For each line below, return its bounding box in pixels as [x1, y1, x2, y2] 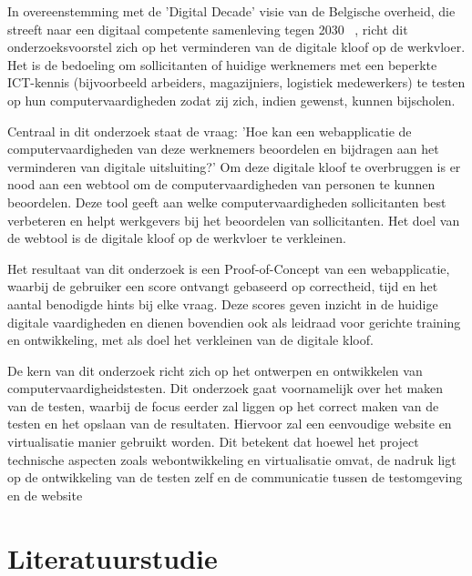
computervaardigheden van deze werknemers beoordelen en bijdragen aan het [7, 139, 439, 158]
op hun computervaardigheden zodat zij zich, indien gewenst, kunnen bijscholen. [7, 90, 456, 109]
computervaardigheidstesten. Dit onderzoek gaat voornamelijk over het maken [7, 379, 444, 398]
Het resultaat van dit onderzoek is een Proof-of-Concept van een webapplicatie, [7, 258, 450, 278]
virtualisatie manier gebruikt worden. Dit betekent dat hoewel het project [7, 432, 419, 451]
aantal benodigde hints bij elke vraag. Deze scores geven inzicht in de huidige [7, 294, 438, 313]
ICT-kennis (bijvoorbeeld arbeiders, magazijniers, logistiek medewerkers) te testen [7, 73, 466, 92]
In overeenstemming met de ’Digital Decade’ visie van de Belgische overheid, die [7, 2, 456, 20]
